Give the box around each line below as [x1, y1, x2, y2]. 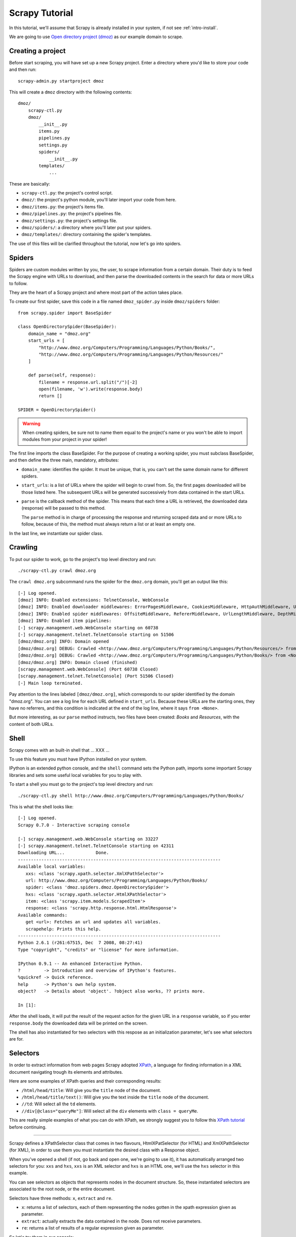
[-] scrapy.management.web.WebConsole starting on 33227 [18, 836, 159, 842]
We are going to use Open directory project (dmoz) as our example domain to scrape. [9, 34, 184, 40]
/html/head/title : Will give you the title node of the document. [21, 1087, 161, 1093]
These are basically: [9, 181, 50, 187]
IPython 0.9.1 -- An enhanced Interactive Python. [18, 960, 143, 966]
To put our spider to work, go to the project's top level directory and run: [9, 556, 156, 562]
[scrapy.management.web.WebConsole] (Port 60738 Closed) [18, 666, 159, 672]
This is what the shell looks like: [9, 804, 74, 809]
